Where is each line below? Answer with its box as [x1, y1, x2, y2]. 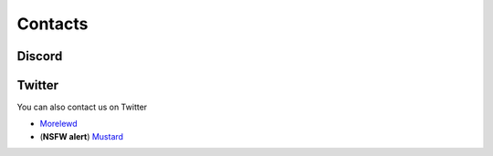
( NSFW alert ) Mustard [39, 130, 123, 141]
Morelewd [39, 119, 78, 130]
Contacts [16, 14, 89, 34]
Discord [16, 48, 63, 64]
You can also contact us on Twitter [16, 101, 148, 113]
